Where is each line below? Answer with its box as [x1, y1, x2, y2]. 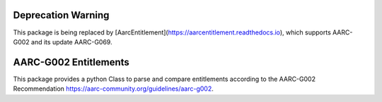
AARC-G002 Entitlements [13, 56, 130, 68]
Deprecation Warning [13, 9, 110, 21]
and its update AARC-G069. [30, 37, 112, 46]
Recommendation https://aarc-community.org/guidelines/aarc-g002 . [13, 84, 214, 93]
